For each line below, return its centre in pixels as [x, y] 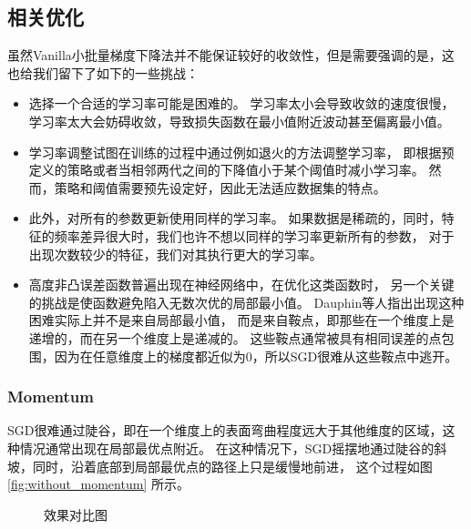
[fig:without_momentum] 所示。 [98, 484]
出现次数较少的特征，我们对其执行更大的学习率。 [175, 254]
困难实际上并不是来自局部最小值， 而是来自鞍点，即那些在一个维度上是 [241, 320]
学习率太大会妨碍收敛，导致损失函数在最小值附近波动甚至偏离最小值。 [239, 121]
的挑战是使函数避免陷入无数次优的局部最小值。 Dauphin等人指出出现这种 [246, 302]
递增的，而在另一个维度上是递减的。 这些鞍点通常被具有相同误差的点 [235, 337]
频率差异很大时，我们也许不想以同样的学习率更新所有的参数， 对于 [254, 235]
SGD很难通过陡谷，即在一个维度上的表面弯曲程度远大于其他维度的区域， [225, 430]
